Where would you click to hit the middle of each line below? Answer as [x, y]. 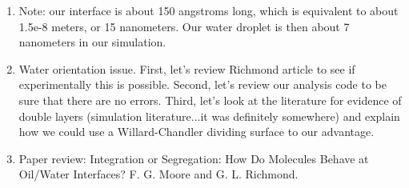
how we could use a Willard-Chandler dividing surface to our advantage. [196, 132]
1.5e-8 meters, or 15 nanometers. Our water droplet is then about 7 [184, 26]
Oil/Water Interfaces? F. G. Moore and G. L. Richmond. [158, 174]
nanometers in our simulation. [92, 42]
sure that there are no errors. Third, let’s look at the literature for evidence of [210, 100]
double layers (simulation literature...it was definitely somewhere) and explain [209, 116]
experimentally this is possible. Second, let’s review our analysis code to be [202, 84]
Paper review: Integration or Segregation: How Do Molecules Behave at [194, 158]
